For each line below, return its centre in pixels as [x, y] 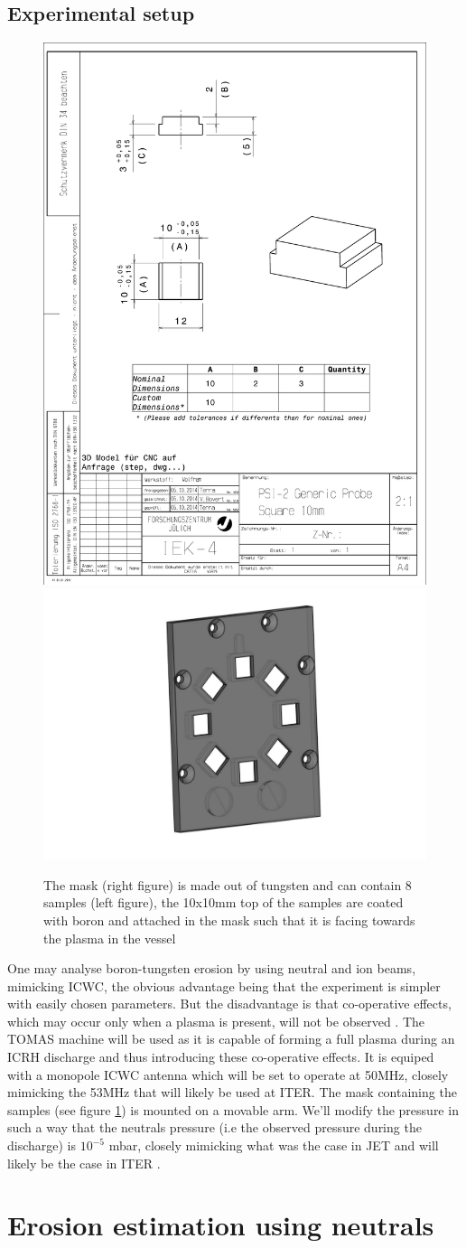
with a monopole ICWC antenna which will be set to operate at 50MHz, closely [228, 1074]
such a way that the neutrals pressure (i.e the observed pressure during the [214, 1127]
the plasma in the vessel [110, 938]
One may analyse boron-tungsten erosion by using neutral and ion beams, [212, 968]
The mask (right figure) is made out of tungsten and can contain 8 [228, 884]
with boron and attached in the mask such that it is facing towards [229, 920]
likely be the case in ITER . [84, 1163]
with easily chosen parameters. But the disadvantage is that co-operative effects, [229, 1004]
